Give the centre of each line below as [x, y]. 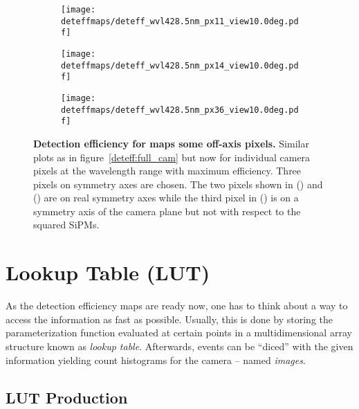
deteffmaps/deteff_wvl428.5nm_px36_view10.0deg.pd [180, 110]
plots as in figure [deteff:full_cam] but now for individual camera [172, 157]
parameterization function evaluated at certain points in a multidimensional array [179, 333]
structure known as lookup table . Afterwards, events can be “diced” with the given [179, 346]
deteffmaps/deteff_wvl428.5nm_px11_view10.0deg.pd [180, 21]
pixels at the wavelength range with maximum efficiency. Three [167, 171]
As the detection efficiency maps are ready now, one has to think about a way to [177, 306]
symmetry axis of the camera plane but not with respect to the [167, 211]
